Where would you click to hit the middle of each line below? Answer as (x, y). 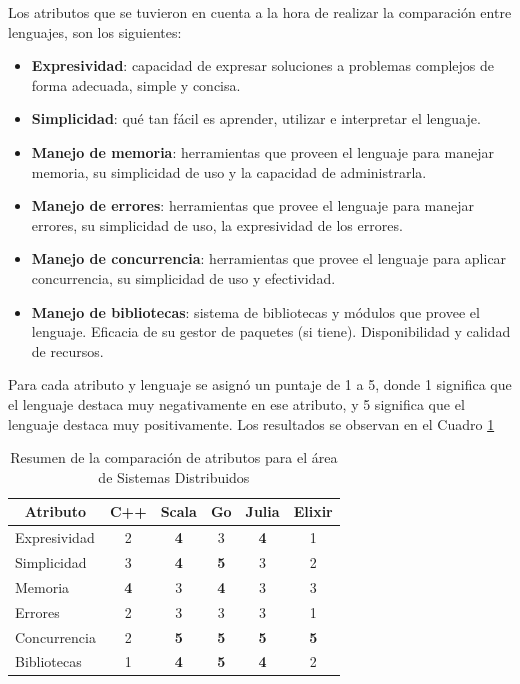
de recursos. (67, 350)
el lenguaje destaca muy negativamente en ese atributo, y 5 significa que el (236, 403)
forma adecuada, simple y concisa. (136, 84)
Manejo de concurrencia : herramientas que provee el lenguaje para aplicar (269, 258)
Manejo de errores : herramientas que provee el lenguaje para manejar (253, 205)
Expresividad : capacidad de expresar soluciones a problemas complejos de (263, 65)
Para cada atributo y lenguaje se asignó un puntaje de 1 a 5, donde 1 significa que (260, 384)
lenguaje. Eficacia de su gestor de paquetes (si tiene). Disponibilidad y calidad (271, 331)
